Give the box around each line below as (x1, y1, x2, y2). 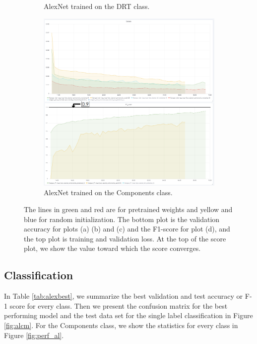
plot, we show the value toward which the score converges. (24, 243, 201, 253)
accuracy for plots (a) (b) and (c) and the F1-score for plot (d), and (24, 224, 230, 234)
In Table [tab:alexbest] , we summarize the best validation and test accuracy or (4, 291, 243, 301)
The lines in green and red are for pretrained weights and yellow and (24, 204, 233, 215)
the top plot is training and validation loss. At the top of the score (24, 233, 226, 243)
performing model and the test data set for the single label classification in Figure (4, 310, 253, 321)
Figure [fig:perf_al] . (4, 330, 64, 340)
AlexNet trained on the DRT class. (44, 1, 150, 11)
